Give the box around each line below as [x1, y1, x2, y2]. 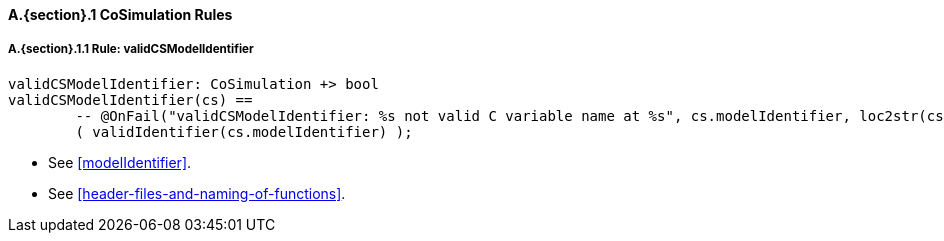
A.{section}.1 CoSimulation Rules [8, 6, 233, 23]
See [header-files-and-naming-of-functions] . [48, 184, 346, 202]
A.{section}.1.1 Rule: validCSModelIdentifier [8, 42, 254, 57]
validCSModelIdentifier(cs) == [8, 91, 253, 108]
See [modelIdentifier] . [48, 153, 192, 171]
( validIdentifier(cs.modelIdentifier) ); [75, 123, 413, 140]
